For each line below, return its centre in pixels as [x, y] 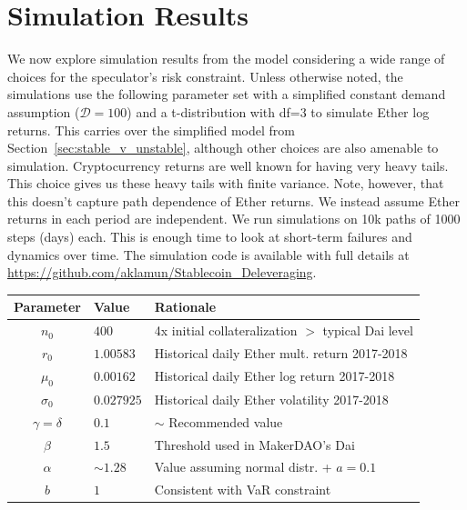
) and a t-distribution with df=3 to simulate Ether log [278, 111]
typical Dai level [368, 330]
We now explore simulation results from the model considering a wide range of [226, 59]
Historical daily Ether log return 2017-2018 [274, 376]
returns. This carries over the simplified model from [151, 130]
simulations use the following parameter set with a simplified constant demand [227, 94]
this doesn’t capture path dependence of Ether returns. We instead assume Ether [233, 200]
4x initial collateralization [226, 330]
